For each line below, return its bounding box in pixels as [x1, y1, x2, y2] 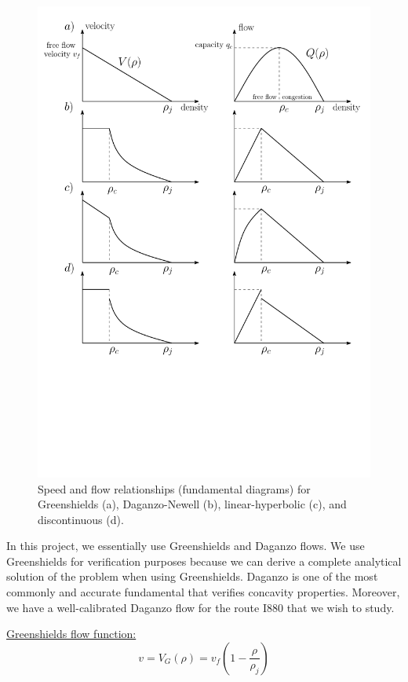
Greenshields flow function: [6, 625, 137, 642]
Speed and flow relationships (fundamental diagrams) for [38, 480, 311, 497]
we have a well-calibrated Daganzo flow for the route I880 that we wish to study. [6, 599, 395, 615]
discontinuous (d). [38, 511, 124, 527]
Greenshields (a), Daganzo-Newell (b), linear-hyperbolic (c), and [38, 496, 347, 512]
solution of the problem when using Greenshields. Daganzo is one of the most [6, 568, 378, 585]
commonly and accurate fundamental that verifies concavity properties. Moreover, [6, 584, 400, 600]
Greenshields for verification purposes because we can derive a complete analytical [6, 552, 402, 569]
